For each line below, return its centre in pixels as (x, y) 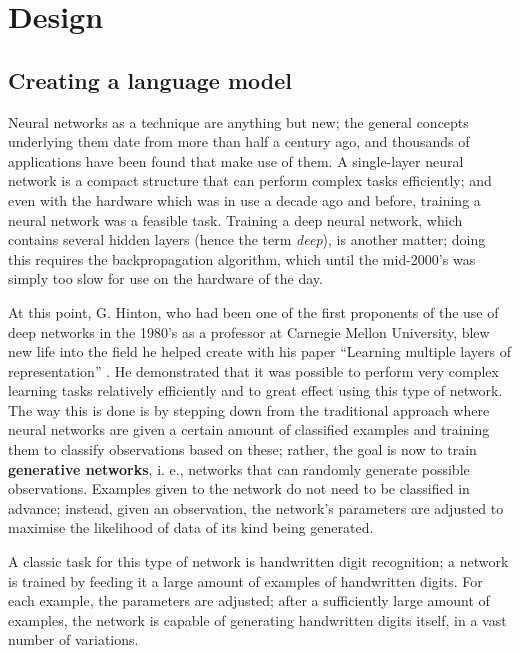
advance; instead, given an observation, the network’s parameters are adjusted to (256, 507)
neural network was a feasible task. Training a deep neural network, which (235, 219)
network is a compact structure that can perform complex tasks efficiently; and (250, 180)
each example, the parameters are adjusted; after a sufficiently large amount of (249, 600)
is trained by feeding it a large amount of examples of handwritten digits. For (245, 580)
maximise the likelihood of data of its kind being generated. (191, 527)
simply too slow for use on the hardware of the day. (165, 278)
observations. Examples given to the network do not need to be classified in (239, 488)
